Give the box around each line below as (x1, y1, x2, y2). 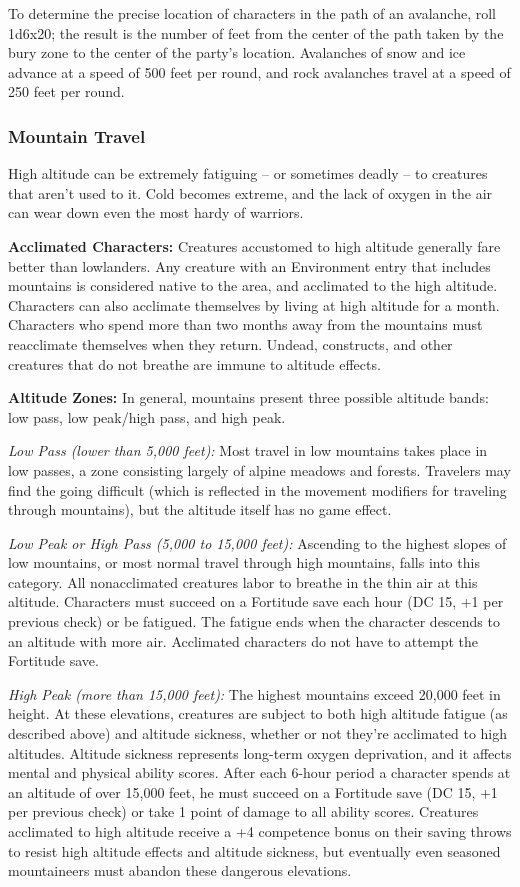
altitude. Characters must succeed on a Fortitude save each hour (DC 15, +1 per (8, 591, 504, 612)
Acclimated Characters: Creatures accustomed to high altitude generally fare (8, 235, 501, 256)
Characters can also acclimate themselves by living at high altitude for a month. (8, 294, 500, 315)
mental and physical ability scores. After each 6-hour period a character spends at (8, 762, 511, 783)
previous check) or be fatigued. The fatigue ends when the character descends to (8, 611, 500, 632)
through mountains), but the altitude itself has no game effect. (8, 499, 392, 520)
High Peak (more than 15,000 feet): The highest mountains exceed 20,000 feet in (8, 683, 501, 704)
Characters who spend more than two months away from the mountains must (8, 314, 483, 335)
